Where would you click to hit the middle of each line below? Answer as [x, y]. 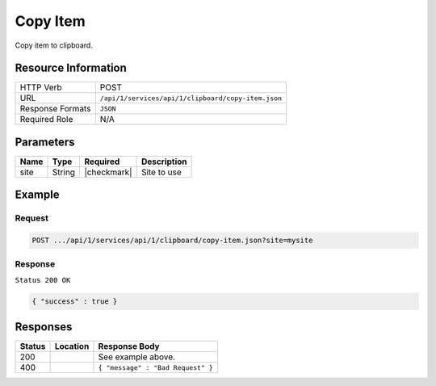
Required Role [46, 120]
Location [72, 346]
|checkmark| [108, 172]
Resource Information [71, 68]
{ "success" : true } [75, 301]
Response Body [129, 346]
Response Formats [55, 109]
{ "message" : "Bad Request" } [155, 367]
